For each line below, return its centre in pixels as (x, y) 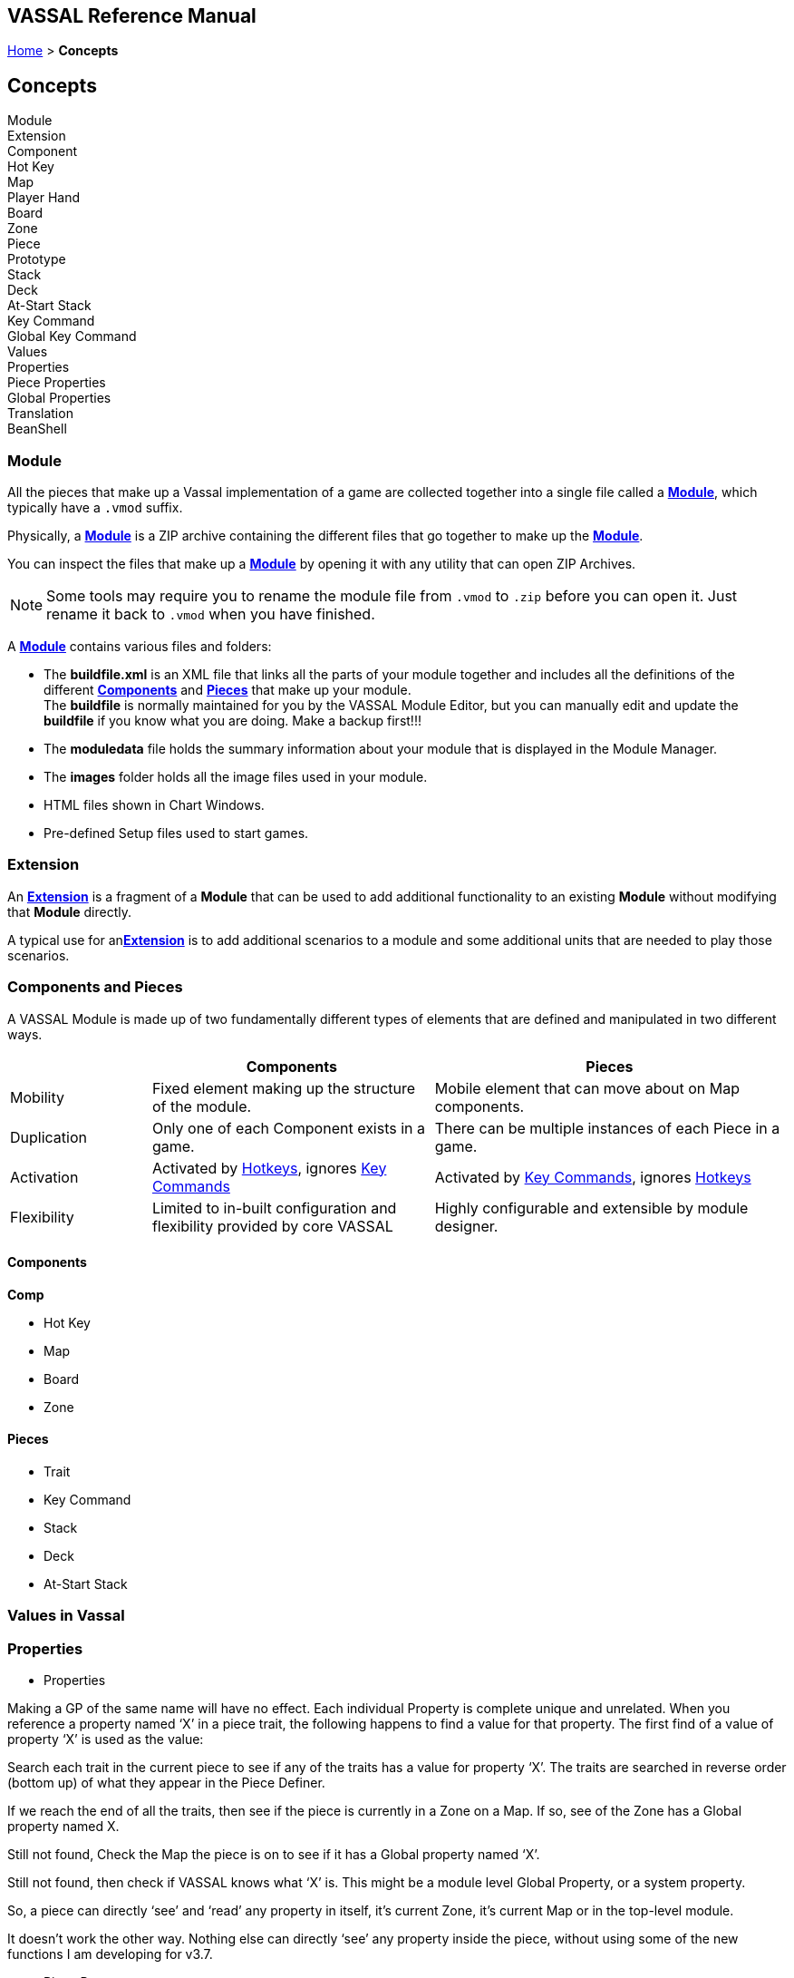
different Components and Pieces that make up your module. (228, 690)
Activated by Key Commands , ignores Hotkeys (593, 1177)
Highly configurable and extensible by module (591, 1208)
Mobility (38, 1097)
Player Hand (44, 198)
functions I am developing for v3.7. (110, 1954)
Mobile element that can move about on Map (587, 1088)
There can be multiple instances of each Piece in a (607, 1128)
